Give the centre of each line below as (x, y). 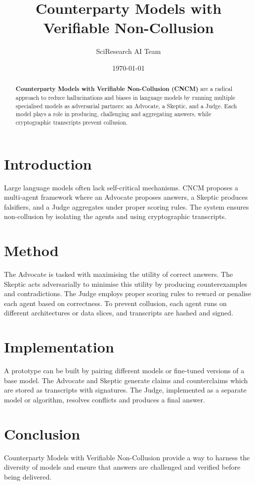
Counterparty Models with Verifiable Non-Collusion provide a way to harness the (127, 457)
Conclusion (42, 433)
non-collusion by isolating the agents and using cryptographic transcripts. (115, 216)
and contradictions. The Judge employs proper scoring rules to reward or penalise (128, 293)
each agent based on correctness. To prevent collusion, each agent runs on (115, 303)
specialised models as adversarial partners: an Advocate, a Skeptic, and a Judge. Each (126, 106)
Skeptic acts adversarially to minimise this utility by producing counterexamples (126, 284)
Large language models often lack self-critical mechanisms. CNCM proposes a (121, 187)
